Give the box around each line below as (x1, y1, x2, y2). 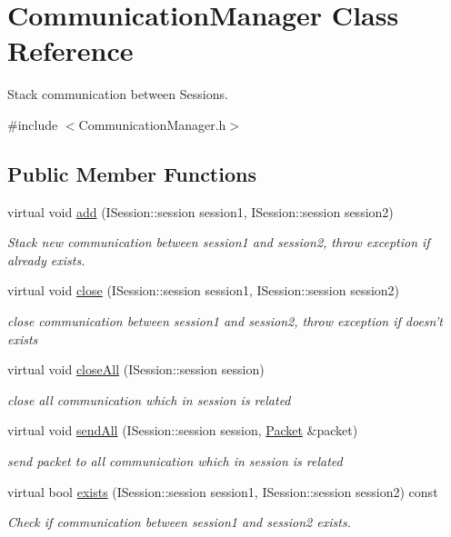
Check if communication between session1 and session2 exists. (7, 512, 351, 532)
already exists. (7, 250, 85, 269)
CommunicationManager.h (78, 114, 226, 134)
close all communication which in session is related (7, 390, 291, 409)
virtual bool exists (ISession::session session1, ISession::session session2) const (7, 482, 438, 501)
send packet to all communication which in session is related (7, 452, 343, 471)
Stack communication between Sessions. (7, 85, 228, 104)
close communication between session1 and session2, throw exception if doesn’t (7, 312, 443, 331)
